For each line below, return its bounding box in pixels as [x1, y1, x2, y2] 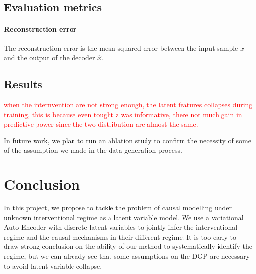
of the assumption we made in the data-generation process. [4, 145, 182, 155]
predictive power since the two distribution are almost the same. [4, 119, 198, 129]
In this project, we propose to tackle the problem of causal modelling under [4, 203, 232, 213]
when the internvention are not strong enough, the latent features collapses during [4, 99, 253, 109]
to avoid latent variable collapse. [4, 260, 102, 271]
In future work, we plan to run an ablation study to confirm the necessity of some [4, 135, 251, 145]
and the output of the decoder [4, 52, 95, 63]
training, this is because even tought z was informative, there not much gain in [4, 109, 242, 119]
